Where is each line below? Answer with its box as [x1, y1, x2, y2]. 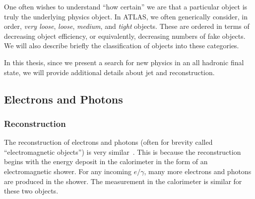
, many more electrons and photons [144, 166, 252, 176]
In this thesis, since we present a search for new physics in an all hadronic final [4, 57, 244, 67]
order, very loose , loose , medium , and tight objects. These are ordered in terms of [4, 21, 250, 31]
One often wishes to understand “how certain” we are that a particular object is [4, 1, 248, 11]
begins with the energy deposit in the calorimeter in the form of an [4, 156, 208, 167]
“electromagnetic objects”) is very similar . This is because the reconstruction [4, 146, 241, 157]
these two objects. [4, 186, 59, 196]
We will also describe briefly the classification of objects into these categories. [4, 40, 239, 51]
